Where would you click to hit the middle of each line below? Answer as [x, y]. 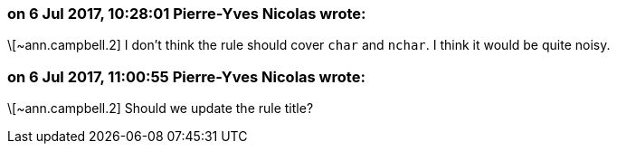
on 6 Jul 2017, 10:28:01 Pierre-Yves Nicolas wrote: [187, 14]
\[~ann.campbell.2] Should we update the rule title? [161, 109]
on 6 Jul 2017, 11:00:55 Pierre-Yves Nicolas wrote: [186, 76]
